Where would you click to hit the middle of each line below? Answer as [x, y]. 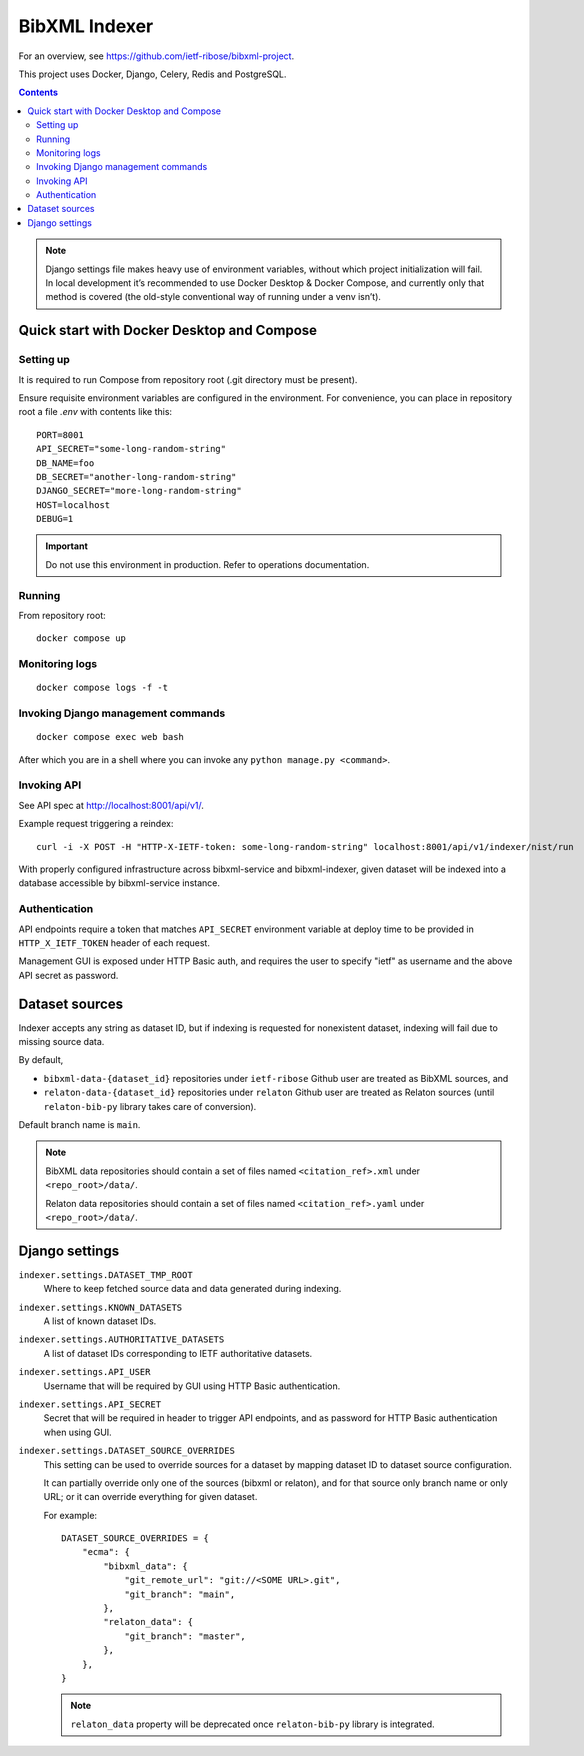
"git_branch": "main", [180, 1594]
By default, [41, 1060]
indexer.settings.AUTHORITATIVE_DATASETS [121, 1339]
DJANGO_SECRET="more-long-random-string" [139, 491]
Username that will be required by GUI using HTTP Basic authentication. [192, 1386]
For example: [70, 1515]
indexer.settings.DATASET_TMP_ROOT [106, 1274]
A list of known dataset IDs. [100, 1321]
